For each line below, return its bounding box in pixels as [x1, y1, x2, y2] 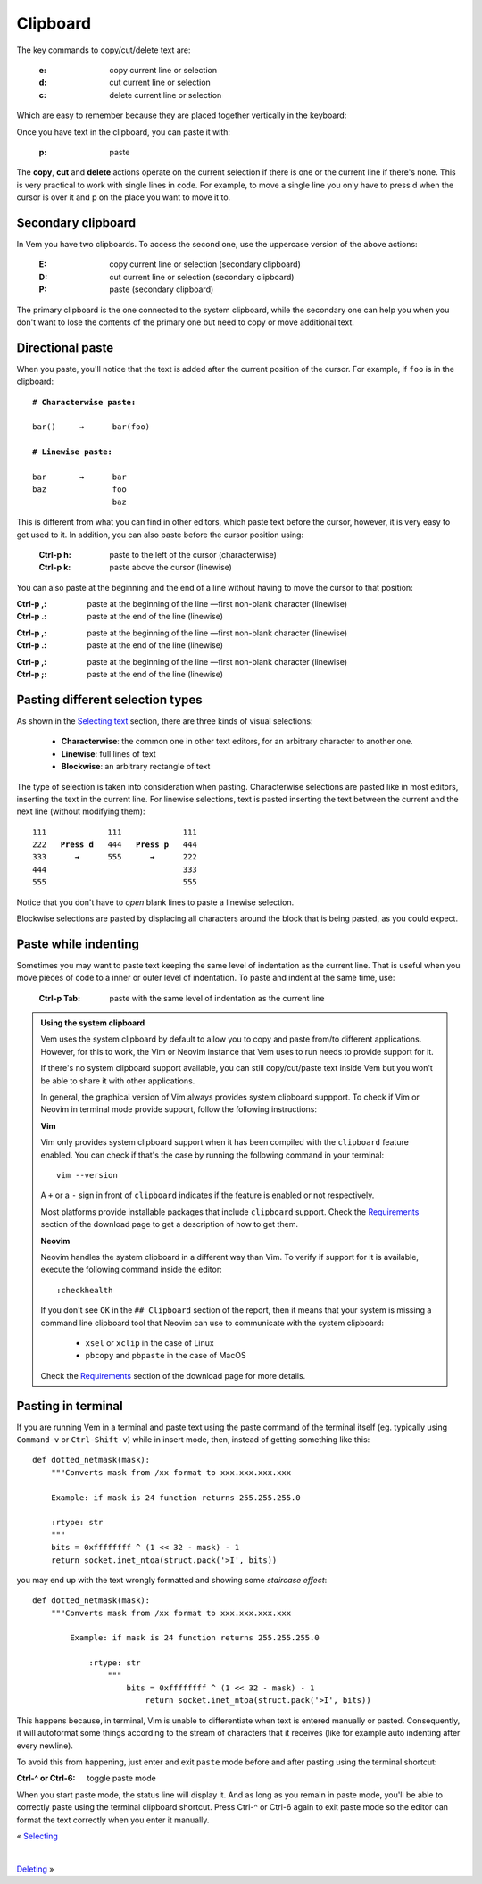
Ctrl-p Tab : [38, 992, 80, 1003]
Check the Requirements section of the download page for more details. [40, 1370, 306, 1381]
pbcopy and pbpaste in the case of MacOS [85, 1350, 246, 1361]
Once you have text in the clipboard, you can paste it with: [16, 126, 231, 137]
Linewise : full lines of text [61, 748, 156, 759]
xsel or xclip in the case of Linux [85, 1337, 214, 1348]
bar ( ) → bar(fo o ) [32, 422, 151, 432]
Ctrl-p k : [38, 562, 71, 573]
